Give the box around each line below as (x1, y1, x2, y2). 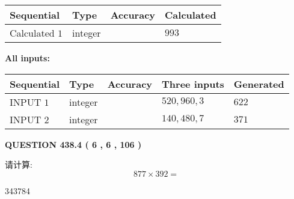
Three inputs (162, 76, 224, 91)
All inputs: (5, 52, 50, 64)
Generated (233, 76, 284, 91)
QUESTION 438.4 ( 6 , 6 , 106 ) (5, 138, 142, 150)
